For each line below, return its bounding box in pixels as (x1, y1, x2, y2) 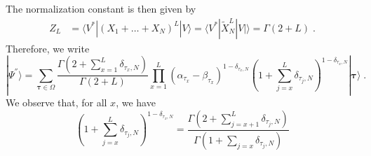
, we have (116, 95, 156, 110)
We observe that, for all (6, 95, 107, 110)
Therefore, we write (6, 41, 90, 55)
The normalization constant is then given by (6, 1, 196, 15)
